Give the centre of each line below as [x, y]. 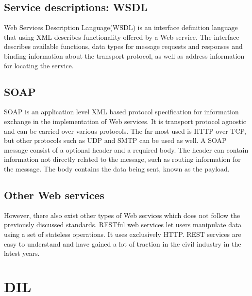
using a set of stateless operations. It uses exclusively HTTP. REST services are [123, 234]
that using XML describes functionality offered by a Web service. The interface [122, 37]
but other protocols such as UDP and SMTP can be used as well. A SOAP [115, 140]
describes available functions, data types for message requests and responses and [123, 46]
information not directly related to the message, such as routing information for [122, 159]
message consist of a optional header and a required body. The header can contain [126, 149]
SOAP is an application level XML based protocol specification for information [121, 112]
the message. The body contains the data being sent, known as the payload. [117, 168]
